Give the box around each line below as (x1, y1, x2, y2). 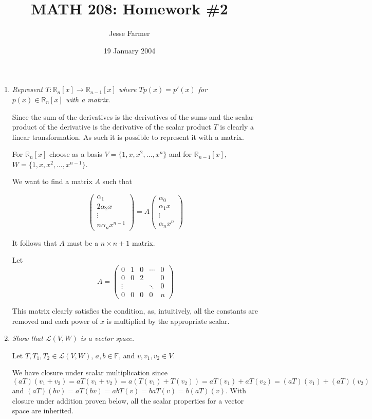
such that (102, 176, 132, 187)
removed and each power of (12, 315, 98, 326)
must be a (67, 237, 99, 248)
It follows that (12, 237, 57, 248)
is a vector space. (80, 333, 135, 343)
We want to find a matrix (12, 176, 92, 187)
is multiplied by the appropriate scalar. (106, 315, 230, 326)
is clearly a (220, 121, 254, 132)
